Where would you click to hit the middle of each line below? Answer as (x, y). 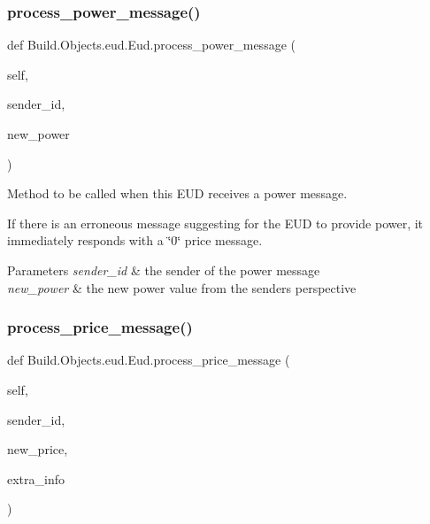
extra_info (36, 478)
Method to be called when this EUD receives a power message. (177, 193)
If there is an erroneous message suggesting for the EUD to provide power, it (215, 223)
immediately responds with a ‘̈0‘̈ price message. (135, 240)
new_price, (38, 449)
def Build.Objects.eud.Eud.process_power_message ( (151, 45)
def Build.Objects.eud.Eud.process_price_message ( (149, 360)
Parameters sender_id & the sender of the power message (164, 270)
